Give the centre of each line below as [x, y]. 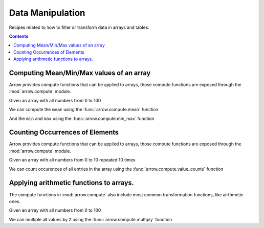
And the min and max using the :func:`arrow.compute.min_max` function [82, 118]
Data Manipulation [47, 13]
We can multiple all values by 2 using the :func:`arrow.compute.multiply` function [90, 219]
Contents [19, 36]
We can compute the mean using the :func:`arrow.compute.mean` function [84, 110]
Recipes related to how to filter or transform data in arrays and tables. [79, 27]
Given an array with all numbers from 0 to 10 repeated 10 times [72, 160]
